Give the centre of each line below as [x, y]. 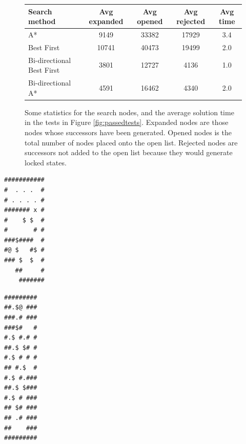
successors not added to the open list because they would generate [129, 152]
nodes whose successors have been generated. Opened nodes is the [128, 132]
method [42, 21]
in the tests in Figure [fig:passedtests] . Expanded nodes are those [127, 122]
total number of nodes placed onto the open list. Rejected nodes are [131, 142]
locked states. [46, 162]
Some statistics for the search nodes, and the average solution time [129, 112]
